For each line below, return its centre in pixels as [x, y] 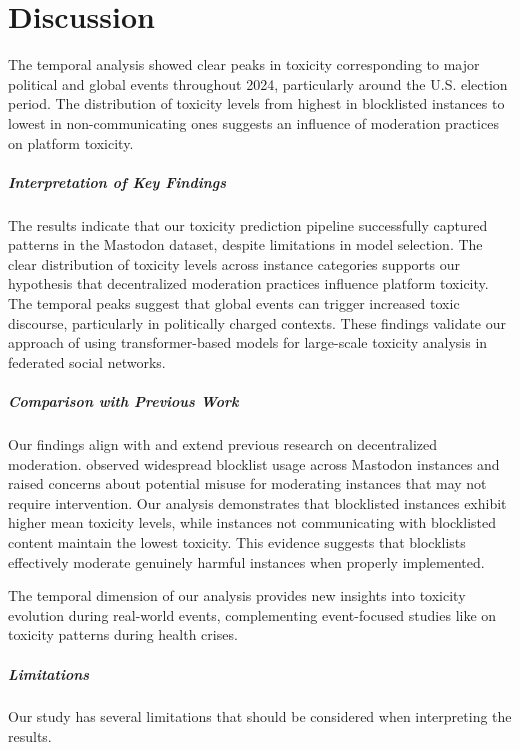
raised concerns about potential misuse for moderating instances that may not [247, 483]
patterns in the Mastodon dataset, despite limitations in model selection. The [245, 244]
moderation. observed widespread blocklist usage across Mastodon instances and [254, 463]
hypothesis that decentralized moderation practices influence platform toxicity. [248, 283]
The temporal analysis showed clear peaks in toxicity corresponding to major [244, 64]
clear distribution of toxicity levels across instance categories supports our [234, 263]
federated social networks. [87, 361]
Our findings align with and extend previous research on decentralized [223, 443]
